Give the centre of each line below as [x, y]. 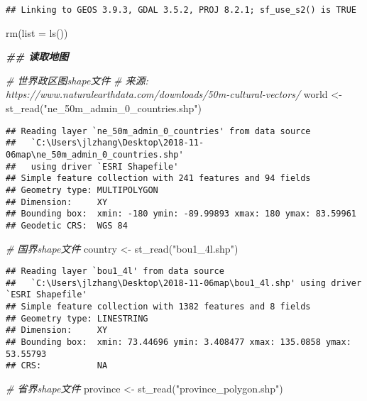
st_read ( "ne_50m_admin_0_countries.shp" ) [104, 108]
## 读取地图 [37, 56]
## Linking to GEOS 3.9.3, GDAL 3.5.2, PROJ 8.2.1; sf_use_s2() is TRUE [181, 10]
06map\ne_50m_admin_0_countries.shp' [95, 154]
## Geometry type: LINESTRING [77, 318]
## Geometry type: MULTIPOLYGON [82, 190]
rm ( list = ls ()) [37, 32]
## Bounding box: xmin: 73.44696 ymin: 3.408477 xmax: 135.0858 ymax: [179, 342]
